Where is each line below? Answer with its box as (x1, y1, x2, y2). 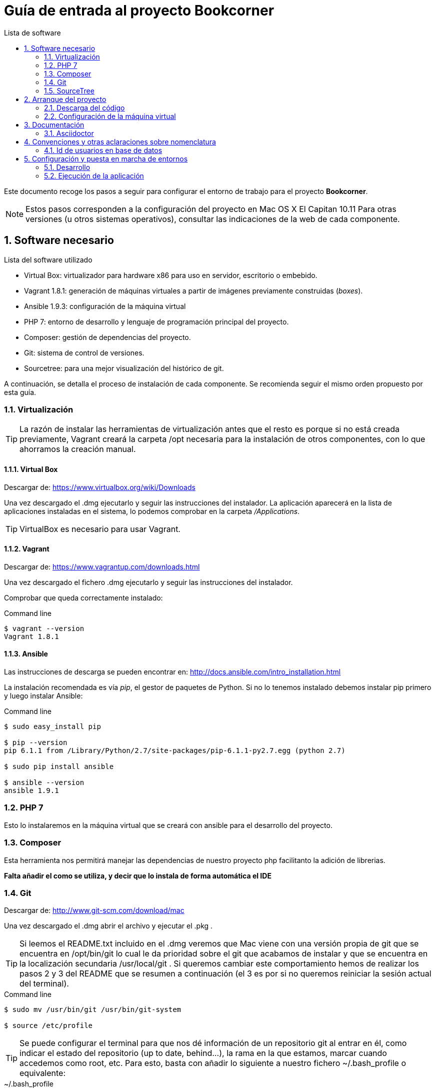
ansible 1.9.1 (4, 786, 59, 794)
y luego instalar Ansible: (4, 691, 83, 700)
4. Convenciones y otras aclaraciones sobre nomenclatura (24, 137, 216, 146)
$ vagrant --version (4, 624, 84, 632)
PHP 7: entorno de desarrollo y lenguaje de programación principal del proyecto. (24, 317, 289, 326)
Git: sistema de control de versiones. (24, 348, 144, 357)
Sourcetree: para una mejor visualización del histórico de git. (24, 363, 224, 372)
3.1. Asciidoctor (44, 128, 94, 137)
